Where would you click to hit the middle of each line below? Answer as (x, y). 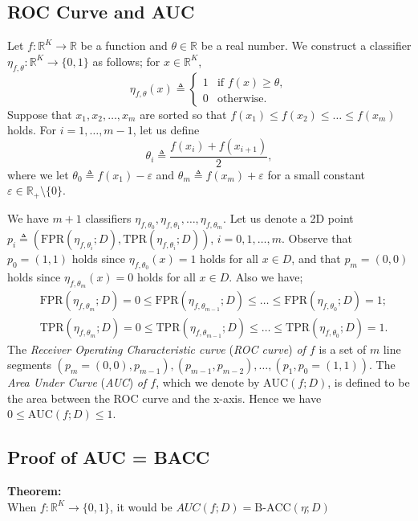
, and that (316, 258)
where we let (38, 174)
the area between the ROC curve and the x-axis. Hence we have (164, 398)
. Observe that (317, 238)
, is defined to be (369, 382)
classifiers (108, 217)
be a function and (124, 45)
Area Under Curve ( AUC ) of (77, 382)
